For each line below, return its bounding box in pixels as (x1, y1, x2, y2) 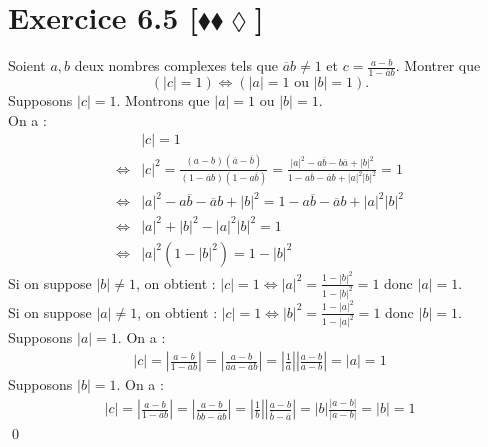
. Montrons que (116, 90, 210, 110)
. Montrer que (395, 55, 481, 76)
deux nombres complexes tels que (74, 55, 278, 76)
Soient (8, 55, 46, 76)
